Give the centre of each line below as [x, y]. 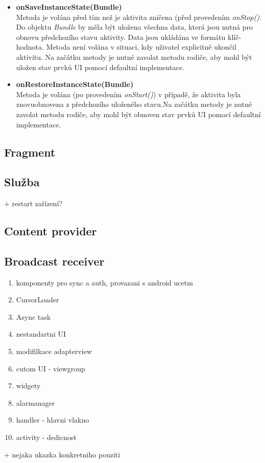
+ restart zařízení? [33, 203]
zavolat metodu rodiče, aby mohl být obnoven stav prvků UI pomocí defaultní [138, 114]
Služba [22, 182]
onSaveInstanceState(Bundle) [69, 7]
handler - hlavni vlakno [53, 420]
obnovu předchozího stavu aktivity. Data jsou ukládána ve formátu [121, 37]
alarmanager [35, 402]
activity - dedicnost [46, 437]
